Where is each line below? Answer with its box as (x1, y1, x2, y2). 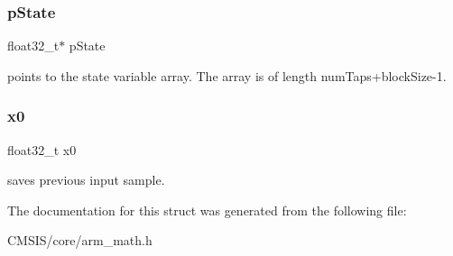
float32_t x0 (7, 140, 77, 159)
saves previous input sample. (7, 170, 165, 189)
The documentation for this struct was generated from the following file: (7, 200, 407, 219)
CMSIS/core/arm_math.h (7, 231, 153, 250)
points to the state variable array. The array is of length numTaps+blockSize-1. (7, 66, 447, 85)
